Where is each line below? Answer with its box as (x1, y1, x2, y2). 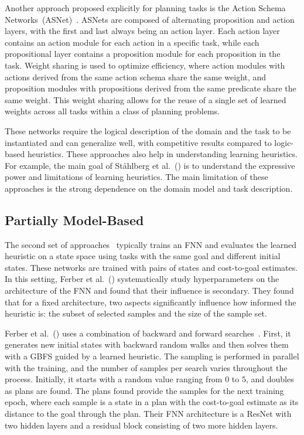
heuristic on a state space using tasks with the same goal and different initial (5, 250, 281, 262)
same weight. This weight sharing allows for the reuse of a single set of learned (5, 93, 286, 106)
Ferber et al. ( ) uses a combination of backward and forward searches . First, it (5, 327, 291, 339)
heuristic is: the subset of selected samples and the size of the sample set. (5, 307, 267, 320)
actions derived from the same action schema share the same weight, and (5, 70, 267, 83)
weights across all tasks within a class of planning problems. (5, 105, 220, 117)
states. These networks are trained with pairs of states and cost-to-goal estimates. (5, 261, 298, 273)
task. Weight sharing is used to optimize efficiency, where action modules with (5, 59, 285, 71)
